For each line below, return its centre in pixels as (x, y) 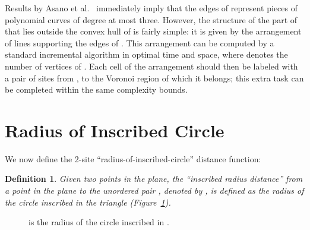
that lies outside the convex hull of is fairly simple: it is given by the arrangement (153, 31)
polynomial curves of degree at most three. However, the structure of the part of (151, 19)
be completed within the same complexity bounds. (96, 89)
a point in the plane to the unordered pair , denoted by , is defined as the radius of (154, 190)
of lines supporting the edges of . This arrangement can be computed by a (140, 42)
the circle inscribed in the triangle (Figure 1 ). (88, 202)
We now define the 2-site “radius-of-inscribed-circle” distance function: (133, 158)
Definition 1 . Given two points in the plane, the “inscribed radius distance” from (154, 179)
